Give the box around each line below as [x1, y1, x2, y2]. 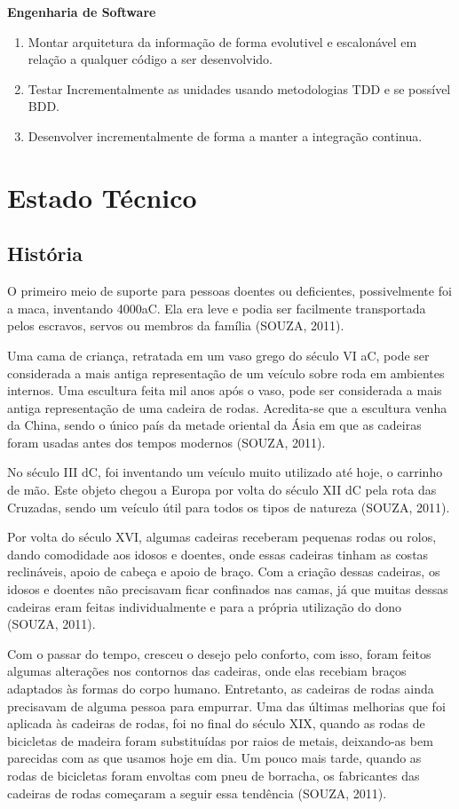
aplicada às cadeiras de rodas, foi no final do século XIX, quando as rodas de [7, 714, 425, 733]
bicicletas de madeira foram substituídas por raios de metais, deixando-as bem [7, 731, 433, 750]
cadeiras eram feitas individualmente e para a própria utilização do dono [7, 597, 402, 615]
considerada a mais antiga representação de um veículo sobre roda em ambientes [7, 363, 445, 382]
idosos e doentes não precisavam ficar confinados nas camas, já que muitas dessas [7, 580, 448, 599]
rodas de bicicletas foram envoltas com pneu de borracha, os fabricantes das [7, 765, 420, 784]
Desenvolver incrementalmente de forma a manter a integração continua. [28, 126, 423, 145]
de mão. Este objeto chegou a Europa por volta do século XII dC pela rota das [7, 480, 437, 499]
